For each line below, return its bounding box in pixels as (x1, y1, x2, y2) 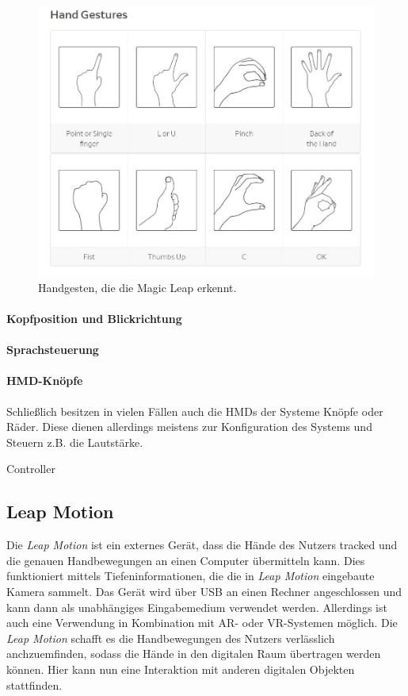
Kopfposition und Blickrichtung (6, 310, 182, 327)
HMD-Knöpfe (6, 372, 83, 389)
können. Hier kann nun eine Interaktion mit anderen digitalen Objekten (6, 660, 355, 677)
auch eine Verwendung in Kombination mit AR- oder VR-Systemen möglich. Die (6, 614, 398, 631)
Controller (6, 460, 55, 477)
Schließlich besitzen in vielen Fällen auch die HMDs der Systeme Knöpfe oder (6, 402, 383, 419)
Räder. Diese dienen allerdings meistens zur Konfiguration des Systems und (6, 418, 372, 435)
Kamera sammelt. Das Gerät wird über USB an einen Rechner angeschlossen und (6, 583, 402, 600)
